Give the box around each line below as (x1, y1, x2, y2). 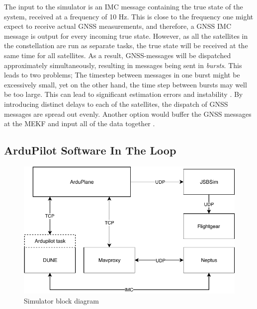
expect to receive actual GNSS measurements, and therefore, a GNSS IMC (4, 21, 232, 31)
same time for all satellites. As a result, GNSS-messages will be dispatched (4, 50, 231, 60)
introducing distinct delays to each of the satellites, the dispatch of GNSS (4, 98, 228, 109)
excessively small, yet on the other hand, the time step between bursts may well (4, 79, 247, 89)
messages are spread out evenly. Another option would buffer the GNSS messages (4, 108, 252, 119)
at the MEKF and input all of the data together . (4, 118, 155, 129)
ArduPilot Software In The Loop (4, 143, 176, 158)
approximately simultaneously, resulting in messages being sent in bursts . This (4, 60, 242, 70)
